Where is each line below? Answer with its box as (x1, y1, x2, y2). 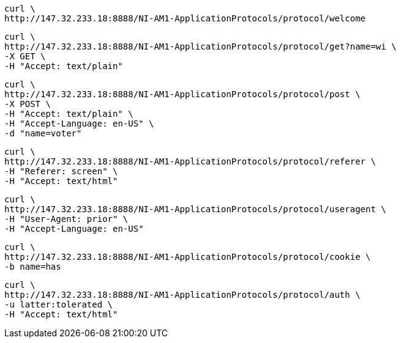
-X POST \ (4, 99, 51, 109)
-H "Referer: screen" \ (4, 166, 118, 176)
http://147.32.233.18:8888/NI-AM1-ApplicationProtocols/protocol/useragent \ (4, 204, 386, 214)
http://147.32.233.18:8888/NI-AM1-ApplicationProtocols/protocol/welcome (4, 13, 366, 23)
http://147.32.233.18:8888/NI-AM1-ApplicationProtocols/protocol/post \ (4, 89, 361, 99)
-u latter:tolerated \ (4, 300, 113, 309)
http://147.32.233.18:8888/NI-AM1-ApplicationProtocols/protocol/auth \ (4, 290, 361, 300)
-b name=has (4, 262, 61, 271)
